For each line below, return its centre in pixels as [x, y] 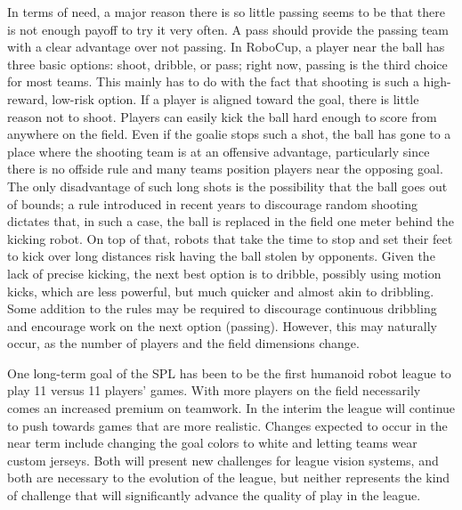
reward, [28, 98]
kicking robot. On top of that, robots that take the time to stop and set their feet [230, 238]
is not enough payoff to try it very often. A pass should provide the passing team [228, 29]
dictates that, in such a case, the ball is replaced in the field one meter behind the [231, 221]
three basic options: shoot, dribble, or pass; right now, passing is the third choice [227, 64]
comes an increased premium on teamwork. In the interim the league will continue [231, 408]
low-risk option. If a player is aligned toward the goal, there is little [235, 98]
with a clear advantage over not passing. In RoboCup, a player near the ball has [226, 47]
